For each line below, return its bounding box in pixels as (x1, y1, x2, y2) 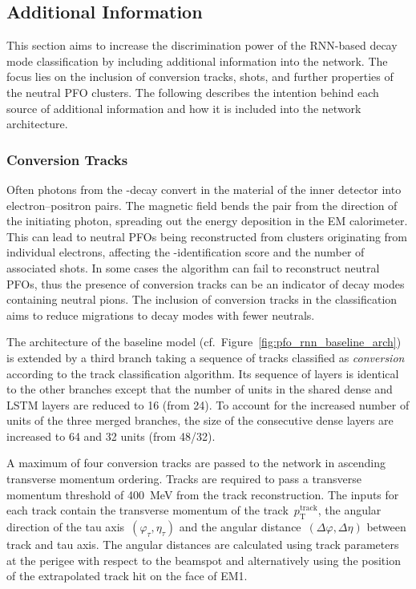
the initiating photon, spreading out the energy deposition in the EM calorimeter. (6, 212, 408, 229)
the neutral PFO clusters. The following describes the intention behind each (6, 83, 379, 100)
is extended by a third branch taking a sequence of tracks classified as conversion (6, 349, 405, 365)
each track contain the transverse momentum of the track (6, 502, 289, 518)
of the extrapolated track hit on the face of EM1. (6, 567, 248, 584)
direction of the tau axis (6, 518, 125, 535)
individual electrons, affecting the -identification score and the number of (6, 244, 365, 260)
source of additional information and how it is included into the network (6, 99, 361, 116)
